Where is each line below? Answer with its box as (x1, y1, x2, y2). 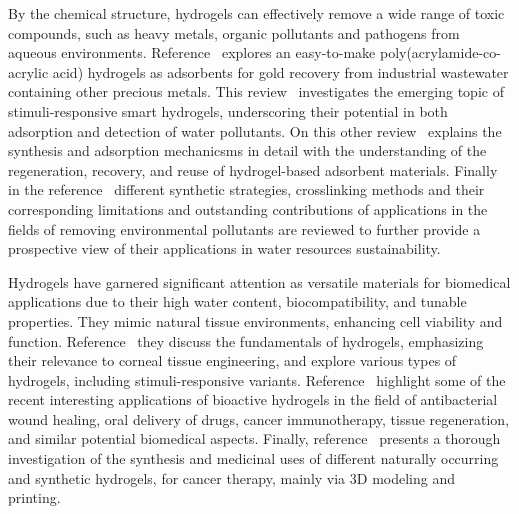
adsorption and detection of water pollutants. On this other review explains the (8, 120, 502, 141)
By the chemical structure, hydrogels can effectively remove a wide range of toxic (8, 3, 505, 23)
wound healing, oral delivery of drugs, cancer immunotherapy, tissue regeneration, (8, 408, 510, 429)
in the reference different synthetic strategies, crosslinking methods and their (8, 179, 485, 200)
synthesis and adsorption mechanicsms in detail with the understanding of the (8, 140, 487, 161)
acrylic (8, 61, 49, 82)
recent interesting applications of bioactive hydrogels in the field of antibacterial (8, 389, 498, 410)
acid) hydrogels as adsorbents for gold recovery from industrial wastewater (52, 61, 509, 82)
